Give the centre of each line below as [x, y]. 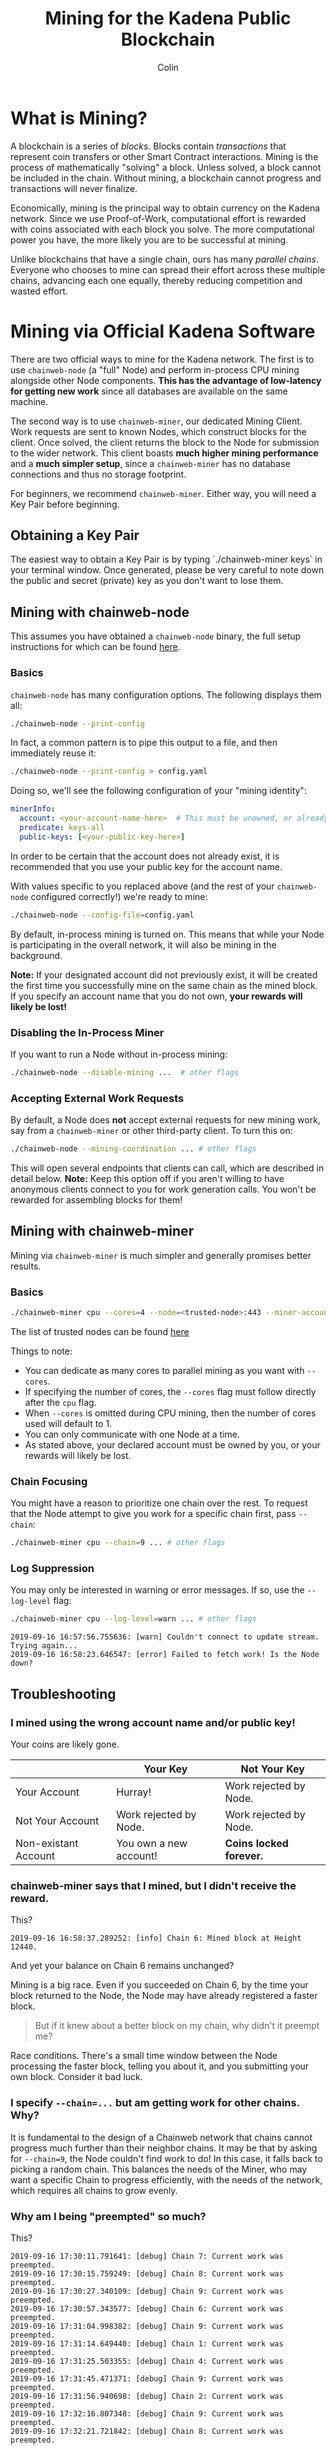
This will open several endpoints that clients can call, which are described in [167, 1168]
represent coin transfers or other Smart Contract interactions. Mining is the [164, 156]
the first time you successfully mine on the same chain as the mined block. [164, 985]
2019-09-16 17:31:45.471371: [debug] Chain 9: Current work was [147, 2378]
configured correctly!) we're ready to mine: [119, 896]
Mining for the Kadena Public [168, 18]
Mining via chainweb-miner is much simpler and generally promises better [161, 1255]
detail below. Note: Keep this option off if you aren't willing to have [147, 1179]
